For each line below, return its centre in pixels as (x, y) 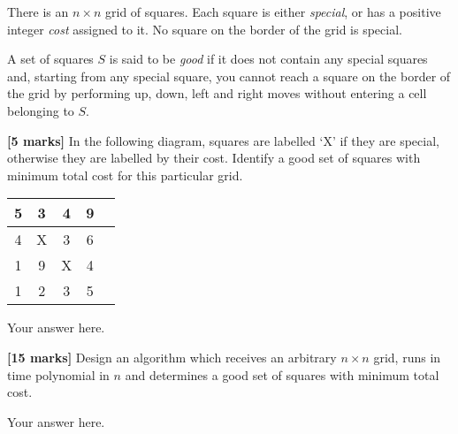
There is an (38, 11)
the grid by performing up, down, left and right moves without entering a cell (217, 93)
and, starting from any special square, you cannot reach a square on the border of (229, 76)
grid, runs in (407, 357)
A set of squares (50, 59)
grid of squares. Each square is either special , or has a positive (273, 11)
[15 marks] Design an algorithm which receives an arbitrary (172, 357)
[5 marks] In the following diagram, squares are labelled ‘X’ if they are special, (223, 140)
